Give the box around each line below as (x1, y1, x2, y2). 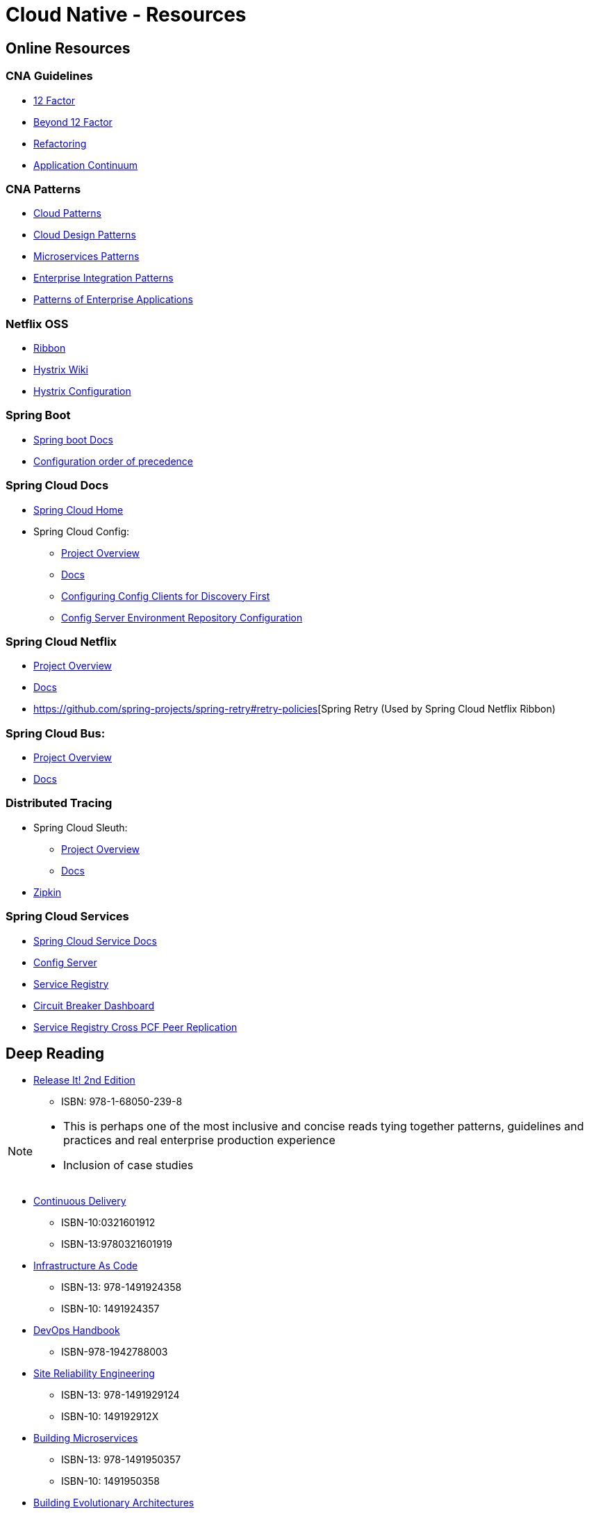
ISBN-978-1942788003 (61, 1346, 168, 1358)
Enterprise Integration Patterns (33, 272, 174, 284)
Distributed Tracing (6, 796, 113, 811)
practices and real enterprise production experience (63, 1133, 335, 1148)
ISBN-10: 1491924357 (61, 1303, 160, 1315)
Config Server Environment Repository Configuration (61, 611, 303, 624)
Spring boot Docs (33, 433, 113, 446)
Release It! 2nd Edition (33, 1074, 135, 1086)
